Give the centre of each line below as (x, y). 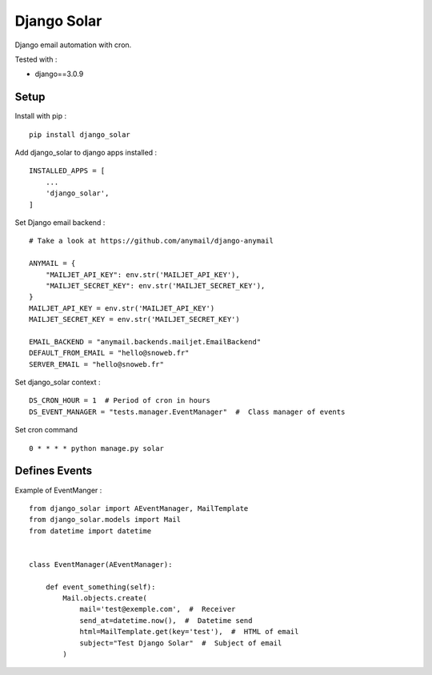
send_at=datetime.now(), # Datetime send (166, 620)
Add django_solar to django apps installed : (86, 153)
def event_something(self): (100, 587)
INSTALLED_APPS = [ (67, 171)
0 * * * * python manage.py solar (96, 448)
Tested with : (36, 59)
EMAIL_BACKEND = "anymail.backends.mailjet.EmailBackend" (145, 342)
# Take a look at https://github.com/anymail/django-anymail (151, 241)
